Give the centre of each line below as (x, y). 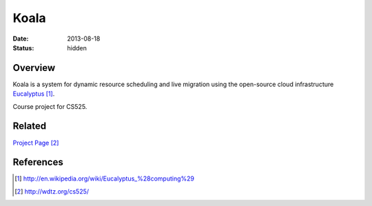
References (38, 162)
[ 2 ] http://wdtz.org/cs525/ (52, 191)
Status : (23, 48)
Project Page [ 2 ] (36, 143)
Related (30, 126)
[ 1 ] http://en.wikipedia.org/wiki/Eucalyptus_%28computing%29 (104, 178)
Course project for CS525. (50, 106)
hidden (77, 48)
